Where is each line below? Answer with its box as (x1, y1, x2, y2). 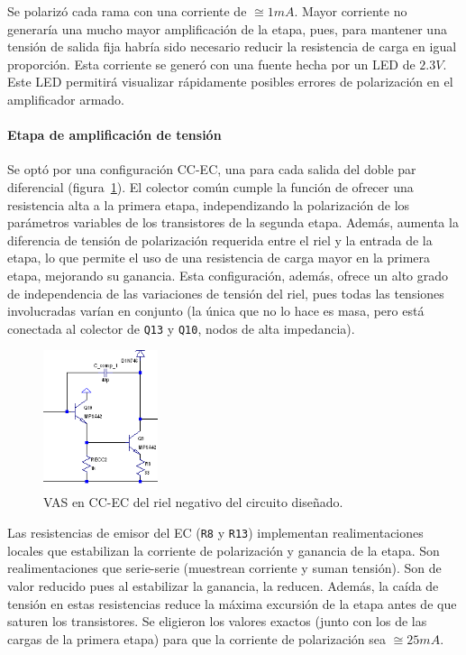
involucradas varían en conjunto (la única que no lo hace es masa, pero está (7, 301, 425, 320)
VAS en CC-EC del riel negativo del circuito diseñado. (43, 493, 343, 512)
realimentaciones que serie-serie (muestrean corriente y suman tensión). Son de (7, 558, 442, 577)
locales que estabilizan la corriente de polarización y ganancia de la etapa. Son (7, 540, 440, 559)
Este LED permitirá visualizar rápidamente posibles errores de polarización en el (7, 72, 453, 91)
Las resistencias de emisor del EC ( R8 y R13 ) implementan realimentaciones (7, 523, 424, 542)
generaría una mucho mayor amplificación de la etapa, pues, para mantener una (7, 19, 447, 38)
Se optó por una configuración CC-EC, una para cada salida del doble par (7, 160, 416, 179)
